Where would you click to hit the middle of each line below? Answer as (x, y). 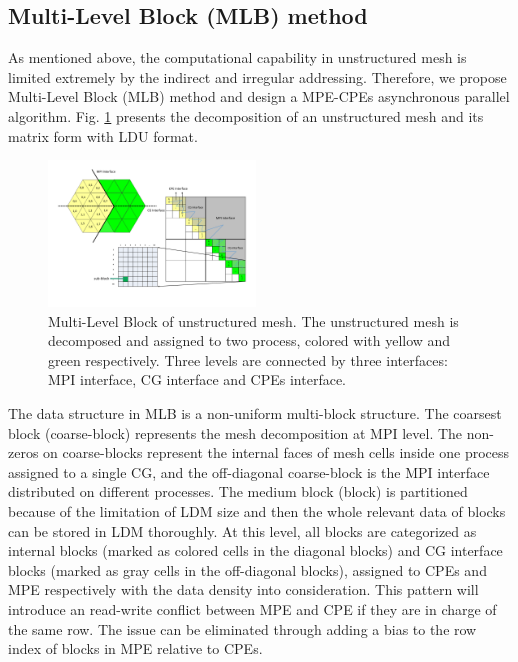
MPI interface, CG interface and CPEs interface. (197, 379)
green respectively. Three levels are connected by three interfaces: (248, 359)
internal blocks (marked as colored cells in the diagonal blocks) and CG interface (255, 550)
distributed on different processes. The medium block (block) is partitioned (238, 491)
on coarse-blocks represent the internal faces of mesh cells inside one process (276, 452)
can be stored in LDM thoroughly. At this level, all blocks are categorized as (242, 530)
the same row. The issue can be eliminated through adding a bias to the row (242, 628)
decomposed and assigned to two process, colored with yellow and (249, 340)
